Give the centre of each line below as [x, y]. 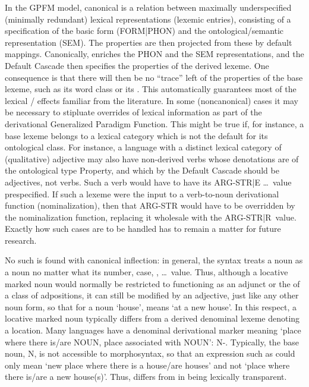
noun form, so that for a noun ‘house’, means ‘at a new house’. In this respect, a [151, 306]
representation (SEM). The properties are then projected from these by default [149, 42]
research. [21, 240]
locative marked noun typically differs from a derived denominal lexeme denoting [152, 318]
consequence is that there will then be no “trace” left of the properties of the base [154, 77]
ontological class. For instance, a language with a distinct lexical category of [143, 147]
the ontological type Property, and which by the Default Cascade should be [142, 170]
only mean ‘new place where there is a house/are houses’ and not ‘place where [147, 365]
